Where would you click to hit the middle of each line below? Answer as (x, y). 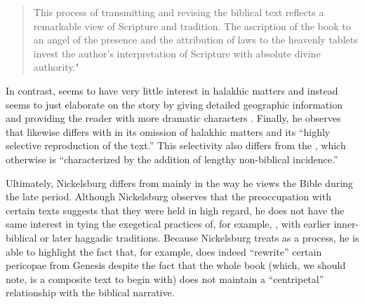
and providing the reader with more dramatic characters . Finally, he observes (173, 118)
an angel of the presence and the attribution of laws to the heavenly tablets (195, 40)
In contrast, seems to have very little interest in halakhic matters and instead (172, 90)
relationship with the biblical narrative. (90, 292)
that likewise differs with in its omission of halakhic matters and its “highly (168, 131)
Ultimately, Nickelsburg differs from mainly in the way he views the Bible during (179, 182)
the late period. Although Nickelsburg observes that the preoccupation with (168, 196)
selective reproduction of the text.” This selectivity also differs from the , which (176, 145)
